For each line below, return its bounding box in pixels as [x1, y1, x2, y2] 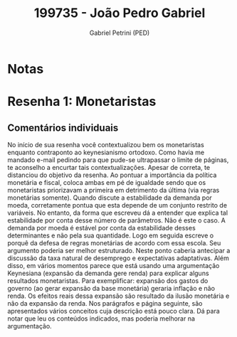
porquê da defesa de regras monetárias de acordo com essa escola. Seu [7, 238, 221, 247]
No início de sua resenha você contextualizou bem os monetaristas [7, 140, 204, 149]
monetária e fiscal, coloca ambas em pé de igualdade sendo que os [7, 178, 206, 186]
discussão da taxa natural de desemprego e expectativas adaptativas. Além [7, 254, 229, 262]
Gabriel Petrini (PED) [89, 28, 150, 37]
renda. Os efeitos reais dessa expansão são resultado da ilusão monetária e [7, 291, 230, 300]
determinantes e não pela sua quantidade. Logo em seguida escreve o [7, 231, 214, 240]
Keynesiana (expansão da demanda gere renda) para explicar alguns [7, 269, 209, 277]
